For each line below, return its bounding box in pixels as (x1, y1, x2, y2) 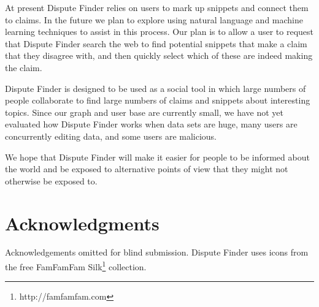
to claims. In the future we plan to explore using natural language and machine (5, 13, 304, 26)
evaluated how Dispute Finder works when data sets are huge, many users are (5, 118, 298, 131)
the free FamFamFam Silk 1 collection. (5, 259, 147, 273)
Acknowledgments (5, 210, 159, 235)
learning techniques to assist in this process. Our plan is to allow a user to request (5, 25, 313, 38)
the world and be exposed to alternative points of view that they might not (5, 162, 288, 175)
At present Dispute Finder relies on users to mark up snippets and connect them (5, 1, 309, 13)
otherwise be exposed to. (5, 174, 98, 187)
